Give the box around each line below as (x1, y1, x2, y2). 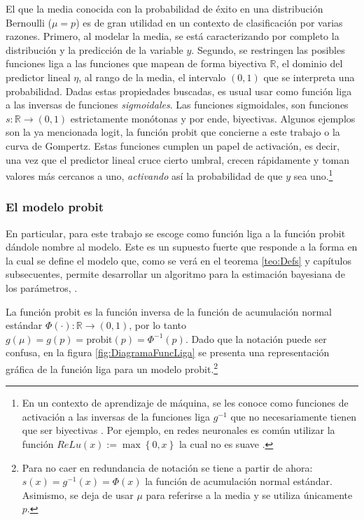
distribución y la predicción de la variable (6, 42, 183, 57)
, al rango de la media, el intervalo (78, 69, 226, 84)
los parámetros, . (6, 280, 78, 295)
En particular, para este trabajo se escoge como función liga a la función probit (6, 225, 346, 240)
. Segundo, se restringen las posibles (191, 42, 345, 57)
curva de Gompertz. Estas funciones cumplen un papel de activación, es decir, (6, 138, 340, 153)
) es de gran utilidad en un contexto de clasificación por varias (76, 15, 343, 29)
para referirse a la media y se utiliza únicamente (146, 487, 353, 502)
